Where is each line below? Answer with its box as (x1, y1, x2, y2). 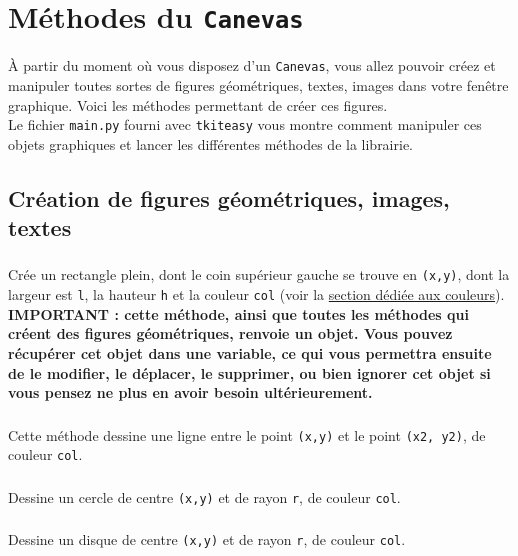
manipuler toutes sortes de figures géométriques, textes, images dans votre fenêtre (8, 74, 509, 95)
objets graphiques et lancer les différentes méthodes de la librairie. (8, 133, 414, 154)
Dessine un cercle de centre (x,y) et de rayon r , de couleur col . (8, 486, 401, 507)
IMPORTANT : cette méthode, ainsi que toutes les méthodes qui (8, 303, 469, 324)
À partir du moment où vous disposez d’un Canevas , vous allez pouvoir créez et (8, 55, 496, 76)
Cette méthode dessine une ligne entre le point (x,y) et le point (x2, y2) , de (8, 424, 486, 445)
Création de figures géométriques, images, (8, 182, 450, 213)
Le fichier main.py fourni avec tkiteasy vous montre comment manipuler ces (8, 114, 482, 135)
